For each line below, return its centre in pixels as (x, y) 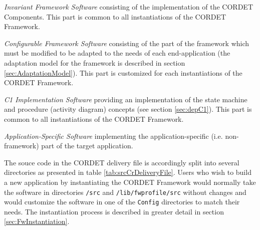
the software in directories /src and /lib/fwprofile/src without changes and (125, 192)
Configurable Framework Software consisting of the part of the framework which (127, 43)
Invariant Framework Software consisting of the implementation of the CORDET (128, 7)
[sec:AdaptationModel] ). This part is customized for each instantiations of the (123, 72)
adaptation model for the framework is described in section (95, 62)
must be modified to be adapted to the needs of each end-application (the (117, 53)
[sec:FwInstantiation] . (37, 221)
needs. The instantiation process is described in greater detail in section (114, 211)
